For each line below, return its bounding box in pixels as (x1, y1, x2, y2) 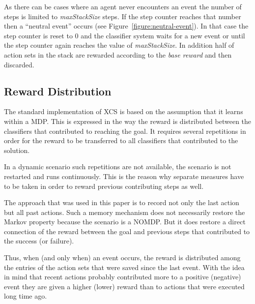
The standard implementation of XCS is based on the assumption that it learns (4, 106, 243, 117)
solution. (4, 145, 30, 155)
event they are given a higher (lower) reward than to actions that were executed (4, 281, 245, 291)
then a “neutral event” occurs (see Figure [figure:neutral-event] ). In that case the (4, 21, 249, 31)
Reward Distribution (4, 83, 112, 98)
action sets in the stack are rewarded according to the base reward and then (4, 49, 232, 60)
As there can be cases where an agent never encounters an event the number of (4, 1, 242, 11)
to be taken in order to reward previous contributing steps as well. (4, 181, 204, 191)
